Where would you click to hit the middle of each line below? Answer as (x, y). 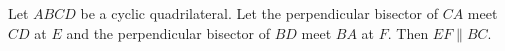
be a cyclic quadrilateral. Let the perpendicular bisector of (259, 13)
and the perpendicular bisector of (168, 32)
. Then (408, 32)
